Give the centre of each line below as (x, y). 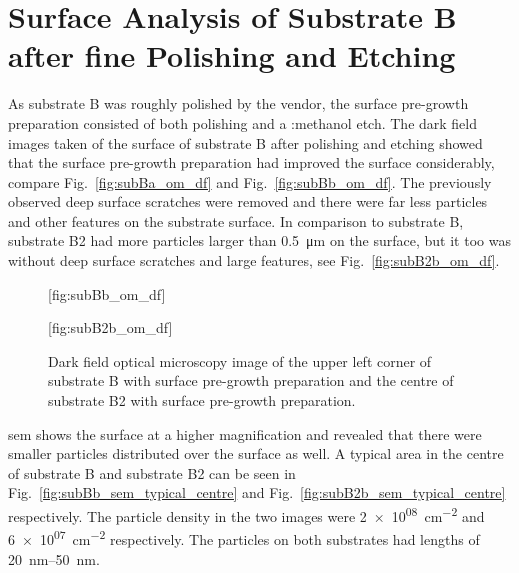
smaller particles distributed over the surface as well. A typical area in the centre (256, 453)
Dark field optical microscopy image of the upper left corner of (240, 360)
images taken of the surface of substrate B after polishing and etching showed (245, 142)
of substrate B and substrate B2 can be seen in (152, 472)
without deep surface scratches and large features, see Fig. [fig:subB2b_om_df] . (254, 260)
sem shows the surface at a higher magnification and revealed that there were (245, 433)
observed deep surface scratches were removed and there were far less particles (248, 201)
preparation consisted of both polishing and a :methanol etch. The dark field (243, 122)
